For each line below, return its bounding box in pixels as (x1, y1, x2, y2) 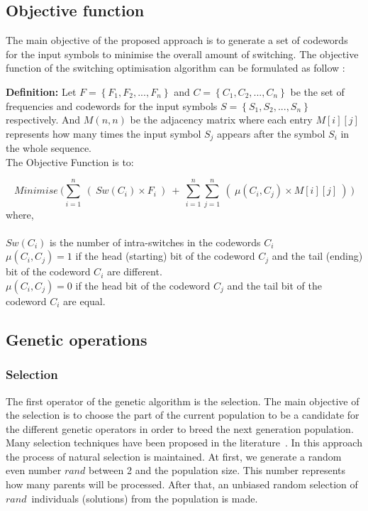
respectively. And (6, 112, 81, 127)
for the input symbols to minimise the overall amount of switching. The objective (6, 46, 359, 61)
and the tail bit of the (227, 278, 322, 292)
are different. (106, 264, 162, 279)
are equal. (63, 293, 106, 308)
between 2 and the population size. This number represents (88, 463, 346, 478)
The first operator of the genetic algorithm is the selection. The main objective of (6, 393, 359, 408)
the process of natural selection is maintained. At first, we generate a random (6, 449, 342, 463)
